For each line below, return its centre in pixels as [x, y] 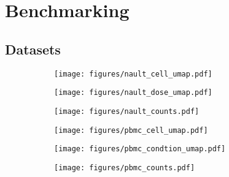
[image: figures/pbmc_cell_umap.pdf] [131, 130]
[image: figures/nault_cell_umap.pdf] [133, 74]
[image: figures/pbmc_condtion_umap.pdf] [140, 149]
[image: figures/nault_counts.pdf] [127, 111]
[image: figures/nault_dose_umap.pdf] [133, 93]
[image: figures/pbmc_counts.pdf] [125, 168]
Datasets [33, 49]
